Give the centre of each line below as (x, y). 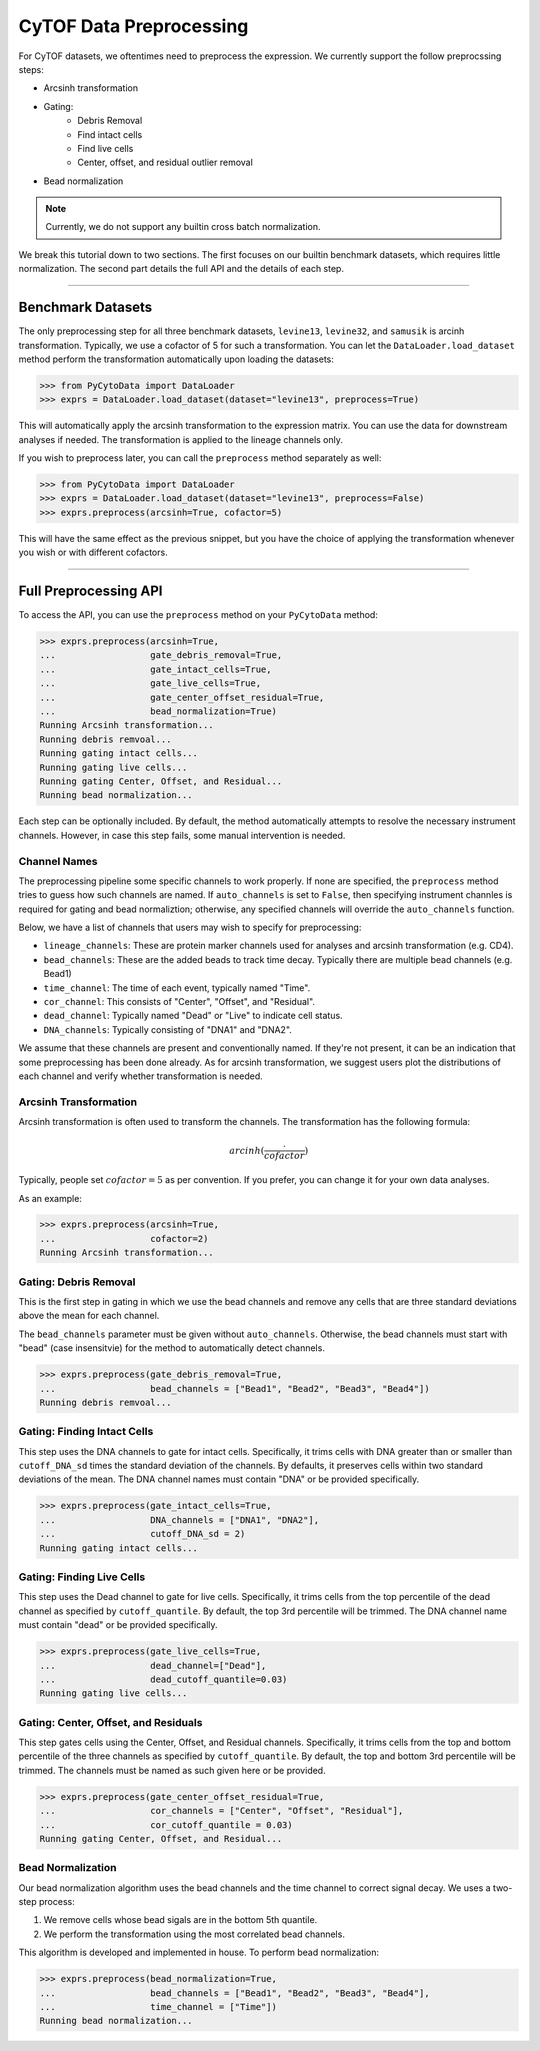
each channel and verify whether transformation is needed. (141, 1076)
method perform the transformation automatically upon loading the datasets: (176, 359)
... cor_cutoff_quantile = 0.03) (166, 1824)
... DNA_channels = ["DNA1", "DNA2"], (179, 1519)
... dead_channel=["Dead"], (153, 1665)
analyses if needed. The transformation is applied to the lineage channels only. (181, 439)
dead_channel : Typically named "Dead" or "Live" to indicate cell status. (193, 1016)
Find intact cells (110, 134)
